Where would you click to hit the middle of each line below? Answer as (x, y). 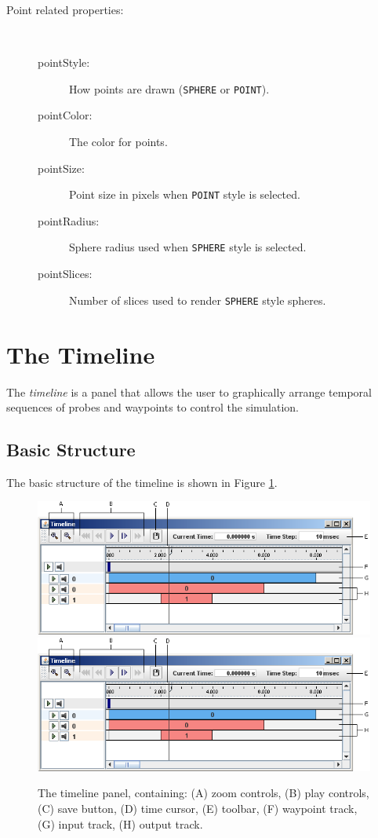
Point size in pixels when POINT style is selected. (185, 194)
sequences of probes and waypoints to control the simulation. (153, 407)
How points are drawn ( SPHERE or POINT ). (169, 88)
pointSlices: (65, 274)
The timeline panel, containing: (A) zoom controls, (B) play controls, (204, 793)
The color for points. (118, 142)
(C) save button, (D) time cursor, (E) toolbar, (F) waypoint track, (198, 808)
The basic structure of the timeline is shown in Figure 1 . (142, 482)
